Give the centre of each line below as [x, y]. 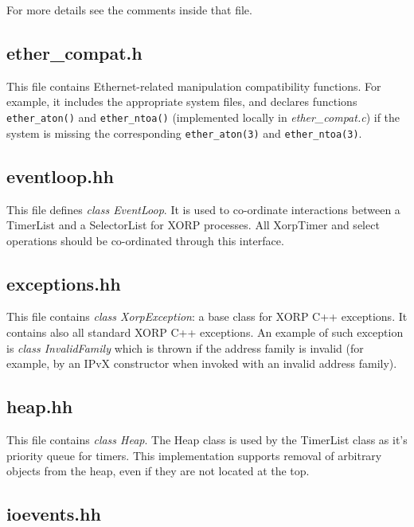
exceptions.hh [64, 283]
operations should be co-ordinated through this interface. [145, 240]
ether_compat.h [74, 52]
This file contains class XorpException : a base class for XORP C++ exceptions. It [207, 316]
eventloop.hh [60, 176]
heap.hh [40, 406]
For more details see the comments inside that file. [129, 10]
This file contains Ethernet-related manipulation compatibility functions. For [194, 86]
